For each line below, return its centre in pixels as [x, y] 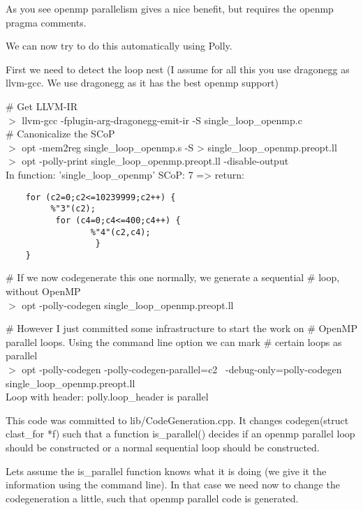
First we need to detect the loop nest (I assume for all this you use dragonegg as [178, 69]
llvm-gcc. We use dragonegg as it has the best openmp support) [142, 83]
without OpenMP [43, 291]
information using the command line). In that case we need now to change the [173, 485]
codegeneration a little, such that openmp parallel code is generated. [152, 498]
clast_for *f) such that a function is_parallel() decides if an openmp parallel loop [180, 434]
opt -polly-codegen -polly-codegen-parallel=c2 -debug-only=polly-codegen [182, 369]
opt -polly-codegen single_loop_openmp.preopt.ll [128, 305]
